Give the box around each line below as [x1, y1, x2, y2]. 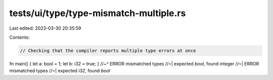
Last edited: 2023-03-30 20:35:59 [9, 25, 81, 31]
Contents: [9, 34, 30, 40]
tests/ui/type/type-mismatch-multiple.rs [9, 8, 186, 19]
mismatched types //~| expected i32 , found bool [9, 68, 111, 74]
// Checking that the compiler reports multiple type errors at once [20, 48, 196, 53]
